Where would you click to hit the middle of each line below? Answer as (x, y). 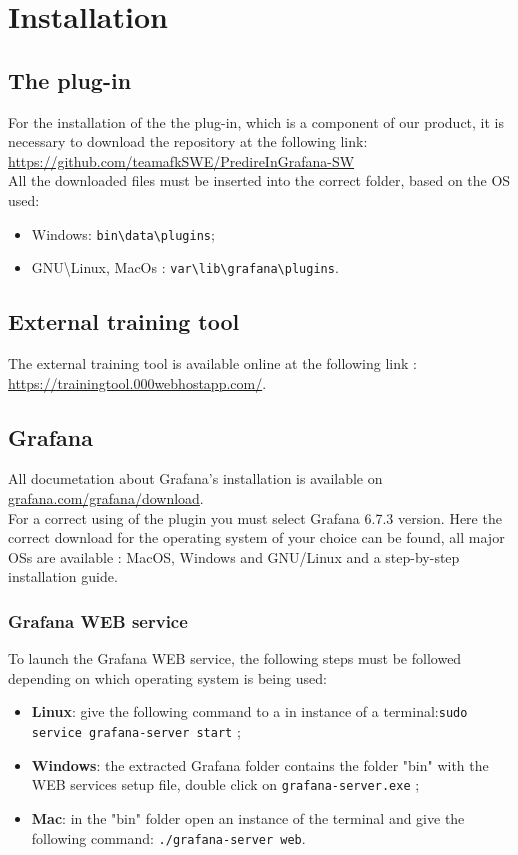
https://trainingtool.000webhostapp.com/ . (137, 382)
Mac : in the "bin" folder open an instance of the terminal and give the (248, 817)
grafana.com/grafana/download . (106, 498)
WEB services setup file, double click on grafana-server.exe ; (225, 784)
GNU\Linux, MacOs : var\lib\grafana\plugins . (185, 267)
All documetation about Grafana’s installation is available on (195, 478)
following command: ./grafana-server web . (168, 837)
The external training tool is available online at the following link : (212, 363)
